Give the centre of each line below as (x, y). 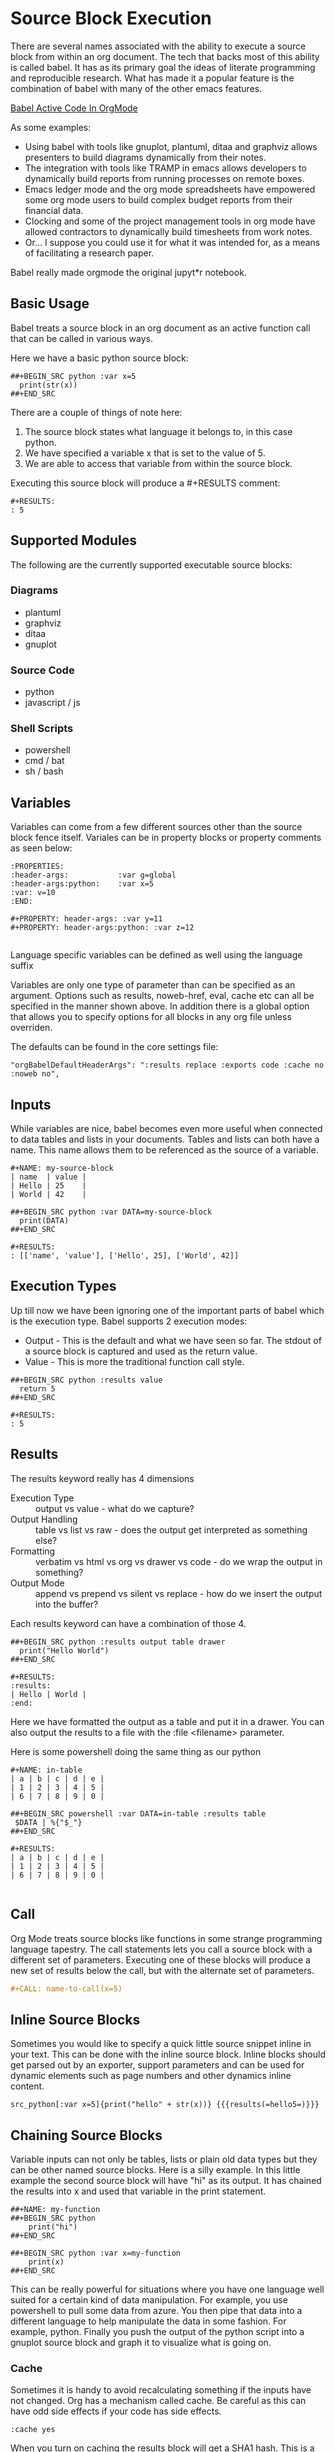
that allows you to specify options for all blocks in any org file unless (151, 1017)
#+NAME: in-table (46, 1770)
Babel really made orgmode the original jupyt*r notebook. (128, 272)
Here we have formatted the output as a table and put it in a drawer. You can (167, 1721)
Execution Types (63, 1286)
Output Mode (37, 1583)
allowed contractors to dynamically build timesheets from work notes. (168, 231)
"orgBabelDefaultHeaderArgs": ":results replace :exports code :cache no (167, 1065)
